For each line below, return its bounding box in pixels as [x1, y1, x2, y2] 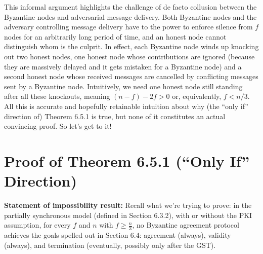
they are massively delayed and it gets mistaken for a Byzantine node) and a [4, 61, 242, 71]
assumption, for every [4, 220, 71, 230]
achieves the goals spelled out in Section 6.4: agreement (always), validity [4, 230, 231, 240]
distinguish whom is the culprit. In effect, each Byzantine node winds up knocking [4, 41, 259, 52]
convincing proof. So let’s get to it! [4, 121, 112, 131]
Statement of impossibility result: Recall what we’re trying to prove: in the [4, 200, 252, 210]
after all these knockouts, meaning [4, 91, 110, 101]
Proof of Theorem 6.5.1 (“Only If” [4, 150, 250, 171]
